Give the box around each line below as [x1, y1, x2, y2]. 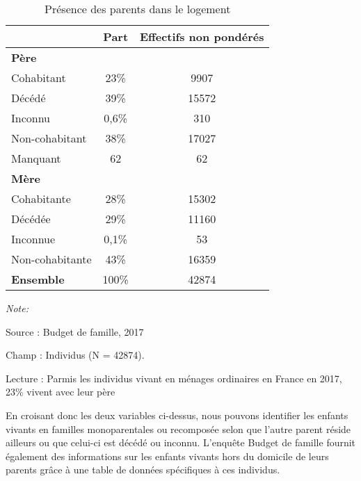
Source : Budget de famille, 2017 [6, 324, 144, 339]
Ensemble [11, 271, 65, 287]
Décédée [11, 211, 51, 227]
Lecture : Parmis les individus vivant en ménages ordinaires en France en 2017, [6, 370, 342, 385]
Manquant [11, 150, 61, 166]
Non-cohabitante [11, 251, 92, 267]
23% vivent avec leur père [6, 384, 115, 399]
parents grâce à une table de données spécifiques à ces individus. [6, 462, 280, 477]
